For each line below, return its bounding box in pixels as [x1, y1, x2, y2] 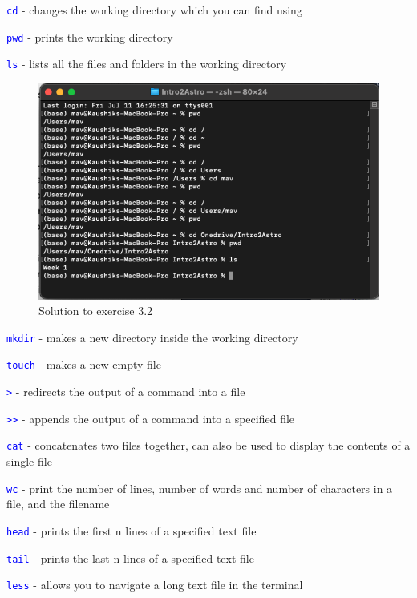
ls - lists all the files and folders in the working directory [6, 55, 287, 72]
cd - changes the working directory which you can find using [6, 2, 302, 18]
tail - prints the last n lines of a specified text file [6, 549, 254, 566]
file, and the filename [6, 495, 110, 512]
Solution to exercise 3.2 [38, 302, 153, 319]
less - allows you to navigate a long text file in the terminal [6, 576, 303, 593]
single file [6, 453, 52, 470]
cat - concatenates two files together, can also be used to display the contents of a [6, 437, 411, 454]
